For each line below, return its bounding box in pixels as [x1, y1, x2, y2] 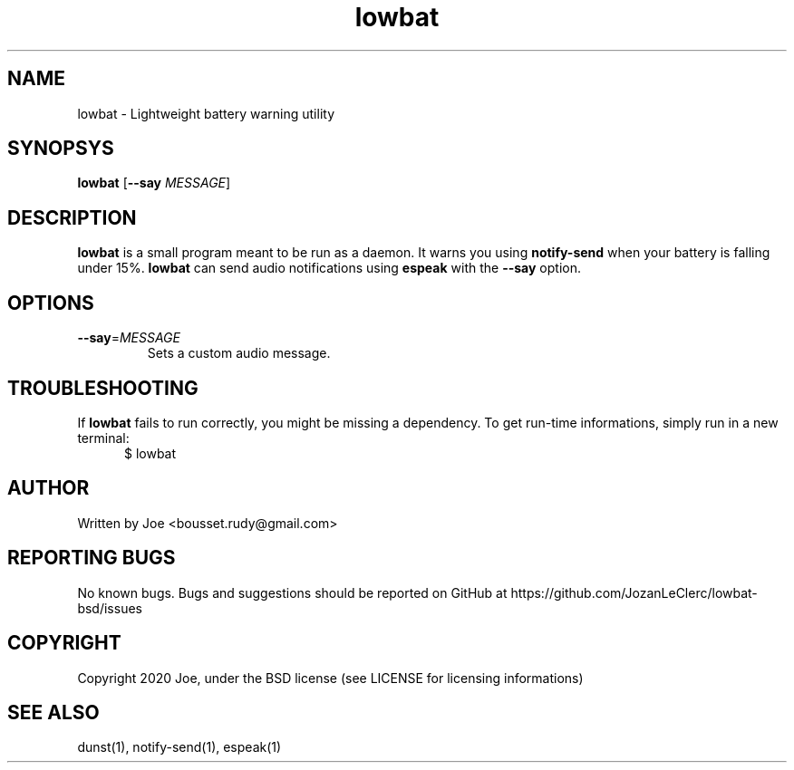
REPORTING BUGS [7, 546, 176, 570]
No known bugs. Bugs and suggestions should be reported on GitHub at [77, 584, 508, 601]
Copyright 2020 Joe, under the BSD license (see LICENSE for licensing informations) [77, 669, 584, 686]
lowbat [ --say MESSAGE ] [77, 175, 231, 191]
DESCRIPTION [7, 206, 137, 229]
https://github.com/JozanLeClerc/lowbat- [510, 584, 758, 601]
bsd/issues [77, 600, 142, 616]
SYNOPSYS [7, 137, 114, 160]
